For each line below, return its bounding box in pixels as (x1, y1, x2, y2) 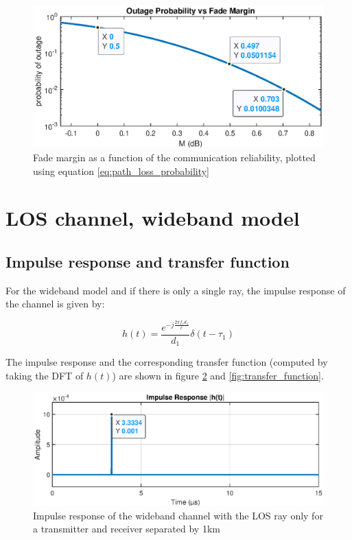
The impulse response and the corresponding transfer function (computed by (5, 355, 328, 369)
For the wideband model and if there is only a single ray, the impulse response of (5, 283, 346, 297)
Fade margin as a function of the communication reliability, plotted (33, 150, 316, 165)
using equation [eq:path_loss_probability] (33, 163, 210, 178)
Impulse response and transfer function (5, 250, 290, 272)
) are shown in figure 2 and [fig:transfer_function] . (112, 368, 324, 382)
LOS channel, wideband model (5, 204, 300, 232)
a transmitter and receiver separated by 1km (33, 521, 220, 536)
